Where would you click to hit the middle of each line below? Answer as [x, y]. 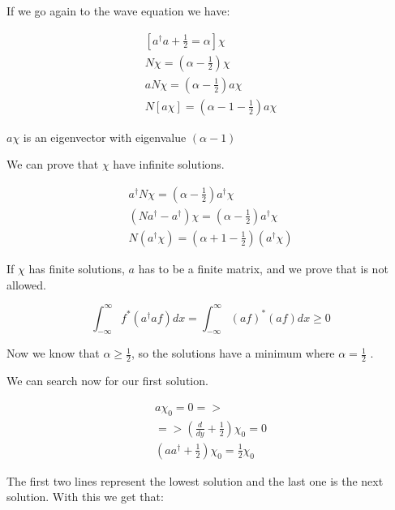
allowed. [26, 284]
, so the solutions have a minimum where [233, 353]
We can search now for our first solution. [107, 381]
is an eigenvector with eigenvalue [105, 137]
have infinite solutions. [169, 164]
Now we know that [53, 353]
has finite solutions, [77, 268]
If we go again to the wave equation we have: [118, 11]
